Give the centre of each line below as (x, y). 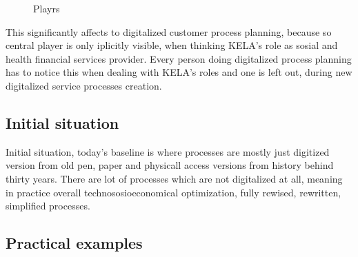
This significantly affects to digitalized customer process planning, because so (169, 31)
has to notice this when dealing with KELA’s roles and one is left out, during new (179, 72)
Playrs (47, 8)
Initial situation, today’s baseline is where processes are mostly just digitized (168, 151)
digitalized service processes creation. (84, 85)
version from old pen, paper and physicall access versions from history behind (170, 165)
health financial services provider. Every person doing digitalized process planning (179, 58)
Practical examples (74, 243)
